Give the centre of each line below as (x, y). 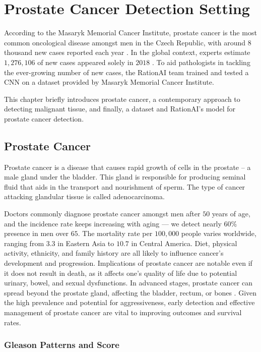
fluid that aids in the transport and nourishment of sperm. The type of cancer (125, 186)
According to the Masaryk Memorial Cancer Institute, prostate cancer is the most (130, 33)
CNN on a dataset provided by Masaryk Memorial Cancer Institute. (109, 82)
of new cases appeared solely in (85, 62)
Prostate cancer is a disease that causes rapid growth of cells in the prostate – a (127, 167)
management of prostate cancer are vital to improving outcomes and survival (123, 312)
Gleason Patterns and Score (62, 345)
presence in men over (37, 233)
